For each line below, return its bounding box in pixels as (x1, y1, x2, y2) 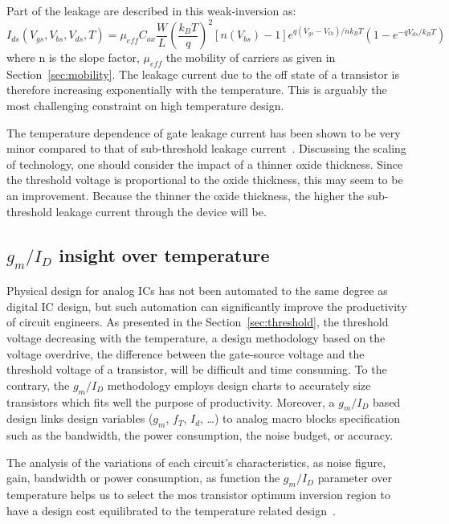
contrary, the (6, 376, 70, 393)
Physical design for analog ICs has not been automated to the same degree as (6, 282, 388, 299)
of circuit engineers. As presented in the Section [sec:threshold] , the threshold (6, 313, 389, 330)
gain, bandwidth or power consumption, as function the (6, 469, 280, 486)
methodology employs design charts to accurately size (107, 376, 371, 393)
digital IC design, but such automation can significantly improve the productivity (6, 297, 407, 314)
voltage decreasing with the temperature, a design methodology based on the (6, 330, 386, 346)
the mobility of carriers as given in (165, 49, 336, 66)
